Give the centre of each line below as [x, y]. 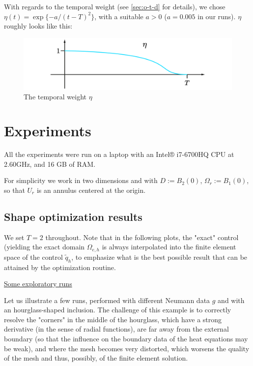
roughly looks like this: [38, 26]
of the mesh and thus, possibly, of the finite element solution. [96, 358]
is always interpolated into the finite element [169, 247]
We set [14, 237]
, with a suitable [119, 16]
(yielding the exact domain [44, 247]
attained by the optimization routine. [60, 267]
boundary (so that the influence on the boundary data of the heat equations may [126, 339]
